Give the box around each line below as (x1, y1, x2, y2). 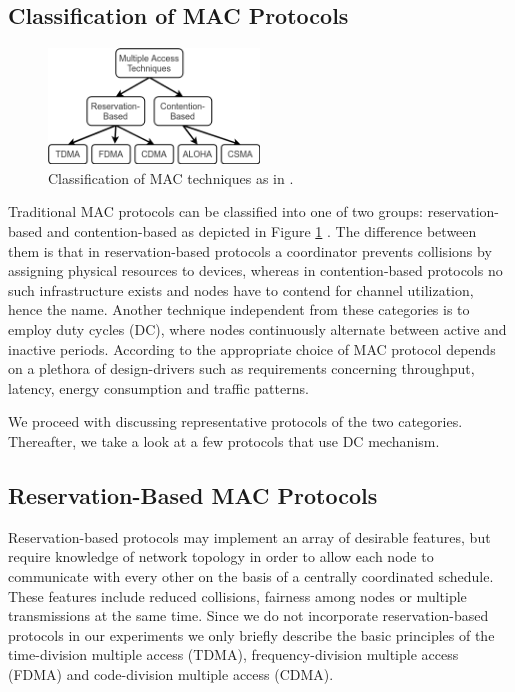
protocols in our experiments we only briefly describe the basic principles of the (8, 624, 495, 645)
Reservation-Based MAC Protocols (8, 479, 378, 510)
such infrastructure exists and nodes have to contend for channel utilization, (8, 279, 474, 300)
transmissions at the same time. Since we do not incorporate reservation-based (8, 605, 489, 626)
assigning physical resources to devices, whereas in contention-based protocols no (8, 260, 503, 281)
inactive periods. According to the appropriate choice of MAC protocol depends (8, 338, 496, 359)
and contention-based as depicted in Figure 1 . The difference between (46, 221, 477, 242)
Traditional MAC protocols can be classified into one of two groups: (8, 201, 423, 222)
